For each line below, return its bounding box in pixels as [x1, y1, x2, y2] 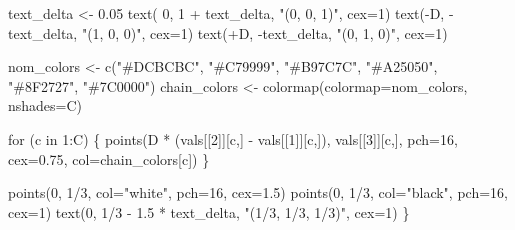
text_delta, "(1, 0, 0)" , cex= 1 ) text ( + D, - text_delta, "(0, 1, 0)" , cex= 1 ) [8, 22, 448, 43]
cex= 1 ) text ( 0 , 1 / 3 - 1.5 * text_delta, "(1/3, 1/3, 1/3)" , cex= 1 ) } [8, 201, 410, 222]
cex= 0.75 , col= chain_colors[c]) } [8, 148, 210, 169]
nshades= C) [8, 95, 83, 116]
